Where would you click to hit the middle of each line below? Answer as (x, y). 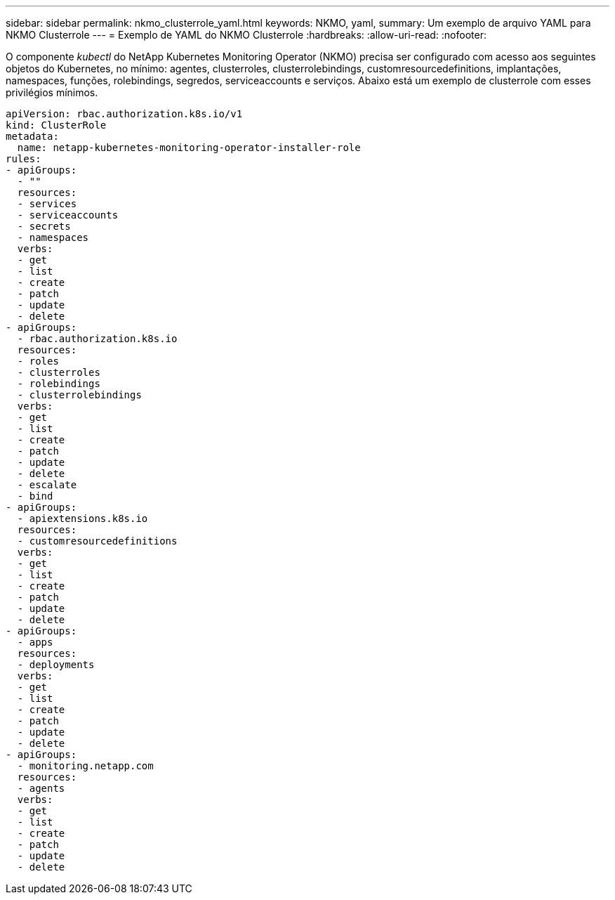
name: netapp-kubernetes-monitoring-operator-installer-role (189, 148)
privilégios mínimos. (52, 92)
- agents (41, 788)
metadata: (32, 136)
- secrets (44, 226)
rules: (24, 159)
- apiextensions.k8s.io (82, 519)
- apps (35, 642)
